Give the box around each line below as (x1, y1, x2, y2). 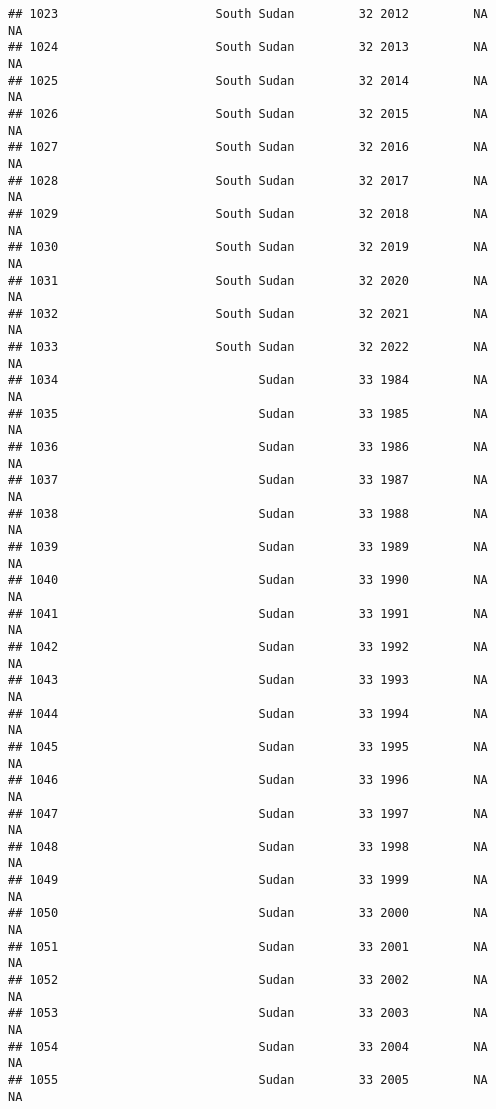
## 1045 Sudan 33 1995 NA (8, 739, 488, 754)
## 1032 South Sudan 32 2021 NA (8, 306, 488, 321)
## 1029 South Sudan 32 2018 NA (8, 206, 488, 221)
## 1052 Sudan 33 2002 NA (8, 973, 488, 988)
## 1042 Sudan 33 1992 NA (8, 639, 488, 654)
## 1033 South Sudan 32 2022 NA (8, 340, 488, 355)
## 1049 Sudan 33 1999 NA (8, 873, 488, 888)
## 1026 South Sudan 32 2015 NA (8, 106, 488, 121)
